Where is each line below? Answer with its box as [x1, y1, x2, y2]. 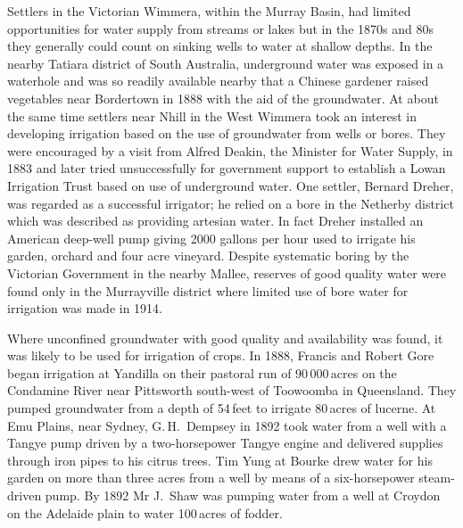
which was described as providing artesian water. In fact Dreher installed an [7, 211, 424, 230]
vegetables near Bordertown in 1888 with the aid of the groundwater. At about [7, 88, 439, 107]
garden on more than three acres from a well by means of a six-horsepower [7, 468, 415, 487]
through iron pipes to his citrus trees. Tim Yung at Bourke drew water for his [7, 450, 433, 469]
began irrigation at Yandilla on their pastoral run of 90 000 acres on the [7, 363, 397, 382]
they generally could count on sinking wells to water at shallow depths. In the [7, 37, 433, 55]
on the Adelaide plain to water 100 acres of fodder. [7, 503, 283, 522]
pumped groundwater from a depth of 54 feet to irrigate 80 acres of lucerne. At [7, 399, 436, 417]
